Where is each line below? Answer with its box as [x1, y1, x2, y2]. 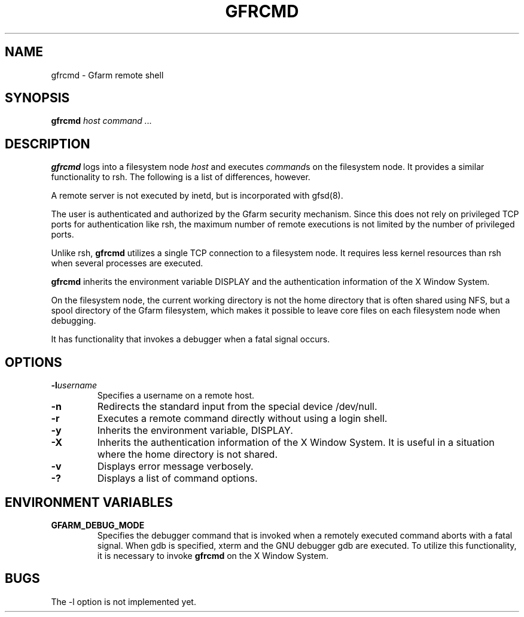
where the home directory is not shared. [97, 448, 278, 461]
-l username [51, 380, 98, 391]
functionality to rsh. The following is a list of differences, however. [51, 172, 310, 183]
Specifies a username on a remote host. [97, 390, 255, 401]
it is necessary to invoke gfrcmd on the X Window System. [97, 550, 328, 561]
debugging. [51, 315, 96, 326]
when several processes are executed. [51, 258, 203, 269]
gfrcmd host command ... [51, 116, 152, 126]
